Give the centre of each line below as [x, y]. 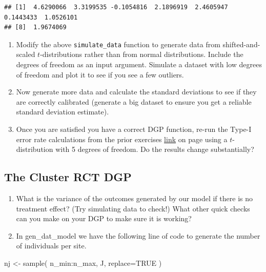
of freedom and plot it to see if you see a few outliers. [100, 74]
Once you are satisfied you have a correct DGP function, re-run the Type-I [134, 129]
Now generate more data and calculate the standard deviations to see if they [136, 92]
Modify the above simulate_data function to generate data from [118, 44]
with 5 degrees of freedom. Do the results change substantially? [155, 149]
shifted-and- [241, 44]
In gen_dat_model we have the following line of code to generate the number [138, 235]
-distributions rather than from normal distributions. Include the [142, 54]
